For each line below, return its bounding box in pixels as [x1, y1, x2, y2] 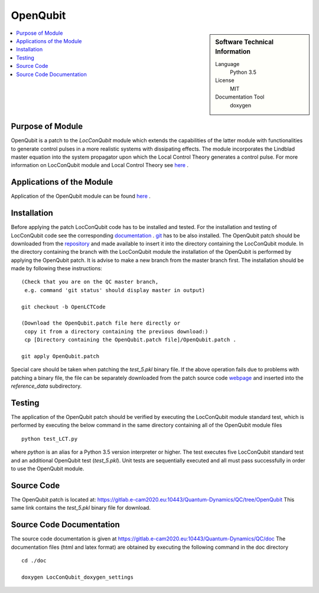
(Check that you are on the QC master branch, [21, 279, 159, 286]
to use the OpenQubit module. [11, 465, 84, 472]
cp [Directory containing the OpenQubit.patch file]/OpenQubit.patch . [24, 336, 236, 343]
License [215, 77, 235, 84]
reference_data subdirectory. [11, 382, 82, 389]
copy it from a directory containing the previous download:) [24, 328, 209, 335]
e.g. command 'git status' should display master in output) [24, 287, 206, 293]
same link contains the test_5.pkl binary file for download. [11, 504, 151, 512]
